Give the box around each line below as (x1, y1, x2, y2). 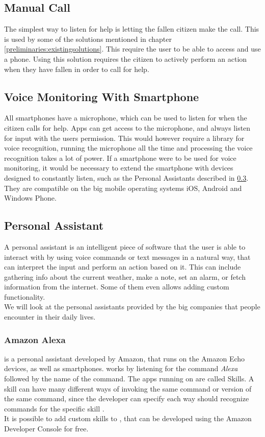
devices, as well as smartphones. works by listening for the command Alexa (4, 363, 238, 374)
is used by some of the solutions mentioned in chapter (4, 33, 172, 44)
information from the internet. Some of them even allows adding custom (4, 281, 229, 292)
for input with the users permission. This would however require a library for (4, 132, 245, 143)
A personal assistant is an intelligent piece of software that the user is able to (4, 241, 246, 252)
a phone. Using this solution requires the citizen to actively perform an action (4, 53, 247, 64)
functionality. (4, 291, 45, 302)
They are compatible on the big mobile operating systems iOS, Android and (4, 182, 242, 193)
